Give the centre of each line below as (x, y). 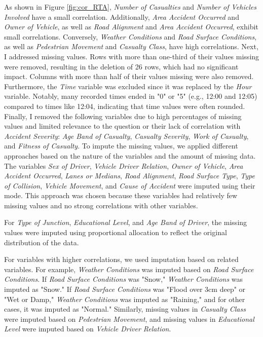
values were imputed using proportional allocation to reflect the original (116, 232)
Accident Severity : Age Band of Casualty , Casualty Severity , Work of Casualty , (126, 136)
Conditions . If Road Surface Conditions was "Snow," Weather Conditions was (124, 279)
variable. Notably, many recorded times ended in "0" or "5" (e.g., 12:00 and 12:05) (131, 96)
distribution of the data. (42, 242)
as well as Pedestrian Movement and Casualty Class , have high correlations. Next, (131, 46)
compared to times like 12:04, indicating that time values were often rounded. (125, 106)
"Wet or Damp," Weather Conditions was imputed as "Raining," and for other (125, 299)
